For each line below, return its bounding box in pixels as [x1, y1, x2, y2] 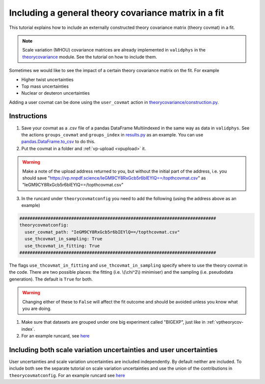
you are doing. [22, 306, 52, 311]
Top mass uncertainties [21, 83, 69, 89]
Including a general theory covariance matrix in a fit [9, 7, 224, 18]
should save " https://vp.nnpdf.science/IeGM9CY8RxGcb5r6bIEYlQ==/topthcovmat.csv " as [22, 175, 206, 181]
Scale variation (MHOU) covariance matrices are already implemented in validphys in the [22, 47, 206, 53]
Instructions [9, 112, 48, 120]
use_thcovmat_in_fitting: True [25, 243, 100, 249]
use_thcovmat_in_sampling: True [25, 236, 103, 242]
